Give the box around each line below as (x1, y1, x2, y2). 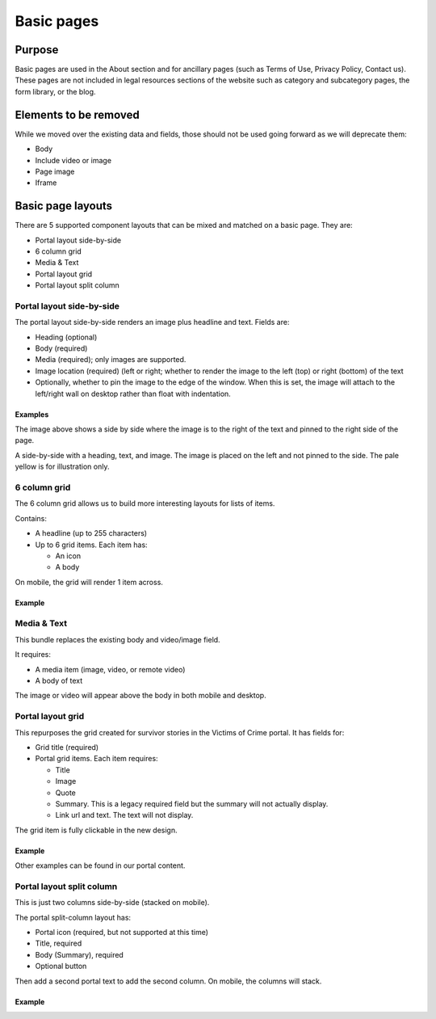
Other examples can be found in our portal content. (15, 861, 186, 870)
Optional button (35, 962, 87, 971)
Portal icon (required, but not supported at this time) (35, 927, 209, 937)
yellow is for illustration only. (15, 461, 110, 472)
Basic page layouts (15, 199, 113, 213)
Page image (35, 166, 75, 176)
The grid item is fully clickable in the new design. (15, 825, 178, 835)
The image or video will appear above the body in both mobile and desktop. (15, 691, 266, 701)
